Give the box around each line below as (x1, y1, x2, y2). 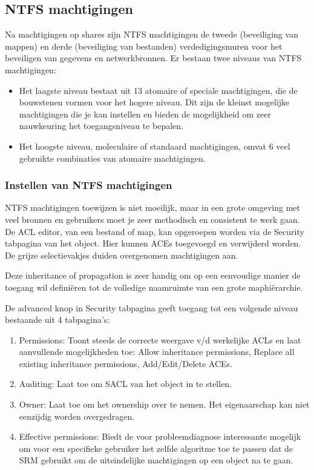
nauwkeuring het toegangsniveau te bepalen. (19, 119, 183, 132)
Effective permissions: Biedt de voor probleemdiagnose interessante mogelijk (19, 430, 301, 443)
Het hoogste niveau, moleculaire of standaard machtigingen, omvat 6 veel (19, 139, 290, 152)
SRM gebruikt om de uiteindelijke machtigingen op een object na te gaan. (19, 454, 293, 466)
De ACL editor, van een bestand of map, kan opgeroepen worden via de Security (5, 225, 304, 237)
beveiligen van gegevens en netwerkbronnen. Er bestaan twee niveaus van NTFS (5, 51, 302, 64)
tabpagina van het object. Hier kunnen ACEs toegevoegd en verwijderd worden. (5, 237, 301, 250)
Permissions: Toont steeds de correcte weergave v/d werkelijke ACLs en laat (19, 333, 301, 346)
